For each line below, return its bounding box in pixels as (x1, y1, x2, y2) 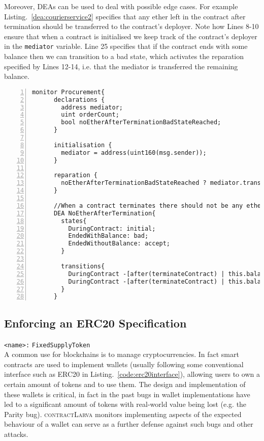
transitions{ (61, 262, 105, 270)
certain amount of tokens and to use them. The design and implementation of (4, 378, 246, 389)
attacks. (4, 428, 28, 439)
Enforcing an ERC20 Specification (4, 315, 187, 330)
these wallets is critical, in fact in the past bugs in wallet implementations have (4, 389, 250, 399)
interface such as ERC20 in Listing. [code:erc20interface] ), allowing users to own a (4, 369, 260, 379)
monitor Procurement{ (32, 88, 105, 96)
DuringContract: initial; (68, 225, 156, 232)
